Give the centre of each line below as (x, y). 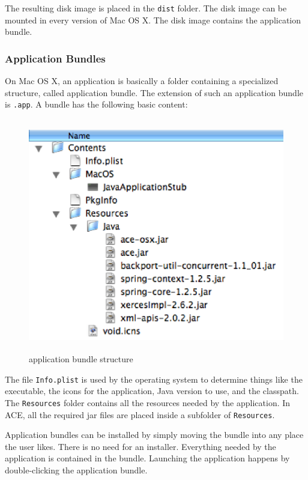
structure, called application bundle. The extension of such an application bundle (154, 92)
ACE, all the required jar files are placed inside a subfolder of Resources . (140, 414)
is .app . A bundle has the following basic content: (96, 104)
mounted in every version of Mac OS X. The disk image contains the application (153, 20)
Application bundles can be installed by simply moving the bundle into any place (154, 435)
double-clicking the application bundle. (76, 469)
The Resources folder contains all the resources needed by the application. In (148, 402)
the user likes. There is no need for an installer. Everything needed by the (140, 446)
